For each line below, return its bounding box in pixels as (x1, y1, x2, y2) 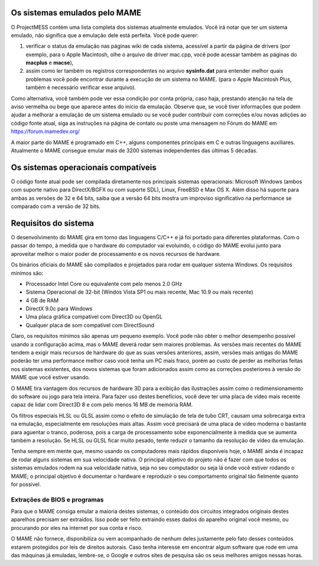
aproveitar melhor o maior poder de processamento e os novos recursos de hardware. (11, 250, 221, 257)
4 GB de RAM (25, 297, 59, 304)
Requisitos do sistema (11, 218, 95, 228)
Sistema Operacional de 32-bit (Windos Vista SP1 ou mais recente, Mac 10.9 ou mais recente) (25, 288, 253, 295)
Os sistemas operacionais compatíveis (11, 162, 157, 173)
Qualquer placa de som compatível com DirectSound (25, 321, 155, 328)
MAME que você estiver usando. (11, 374, 90, 381)
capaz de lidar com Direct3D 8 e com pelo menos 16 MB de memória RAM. (11, 401, 193, 408)
